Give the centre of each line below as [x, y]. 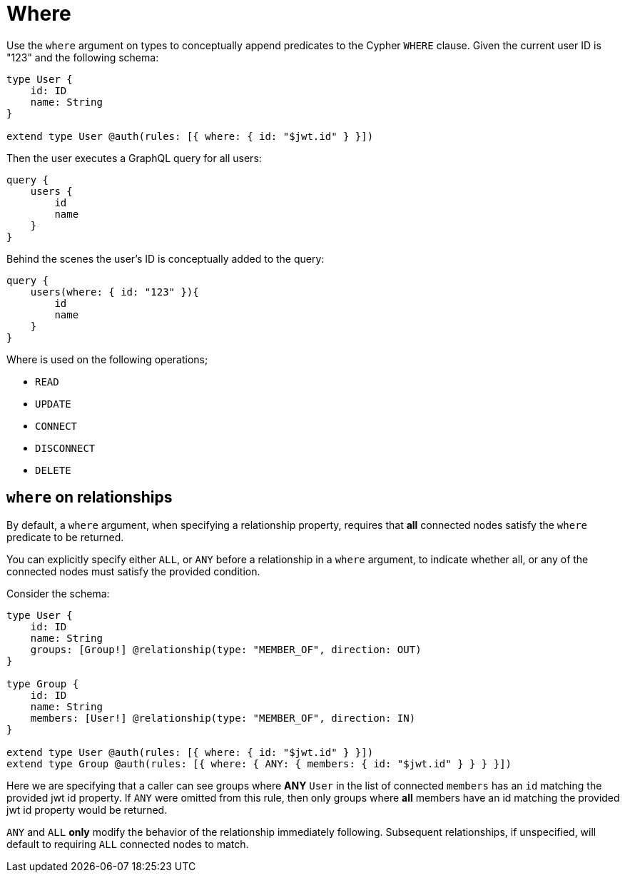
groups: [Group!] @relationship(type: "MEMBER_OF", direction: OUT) [226, 649]
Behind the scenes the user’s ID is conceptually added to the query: [166, 258]
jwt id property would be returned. [87, 809]
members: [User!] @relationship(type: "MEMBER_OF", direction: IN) [223, 718]
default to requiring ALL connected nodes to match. [128, 844]
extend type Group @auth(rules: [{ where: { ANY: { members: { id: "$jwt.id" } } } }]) [259, 763]
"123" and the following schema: [83, 57]
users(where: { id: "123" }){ [115, 292]
